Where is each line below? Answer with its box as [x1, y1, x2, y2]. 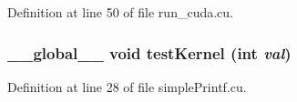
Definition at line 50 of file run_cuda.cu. [7, 3, 233, 21]
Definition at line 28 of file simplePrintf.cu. [7, 76, 247, 96]
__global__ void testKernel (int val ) [7, 41, 292, 64]
